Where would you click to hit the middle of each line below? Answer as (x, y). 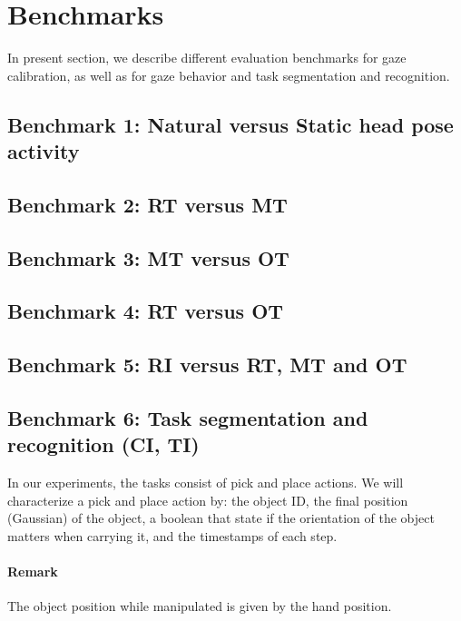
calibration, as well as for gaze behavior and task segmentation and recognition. (229, 75)
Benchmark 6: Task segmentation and (188, 418)
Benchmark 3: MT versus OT (148, 257)
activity (44, 151)
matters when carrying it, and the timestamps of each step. (172, 535)
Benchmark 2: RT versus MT (147, 204)
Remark (33, 572)
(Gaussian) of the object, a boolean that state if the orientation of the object (221, 518)
